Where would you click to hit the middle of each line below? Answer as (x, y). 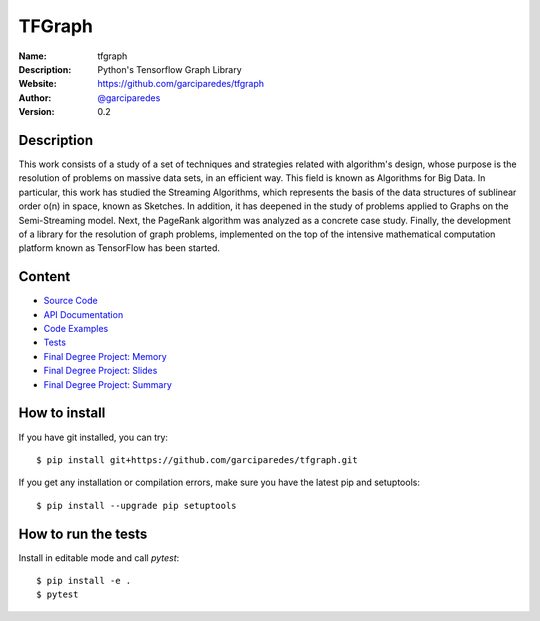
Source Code (71, 301)
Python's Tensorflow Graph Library (169, 69)
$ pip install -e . (84, 580)
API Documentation (83, 314)
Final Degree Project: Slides (100, 371)
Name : (32, 56)
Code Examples (76, 329)
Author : (35, 97)
